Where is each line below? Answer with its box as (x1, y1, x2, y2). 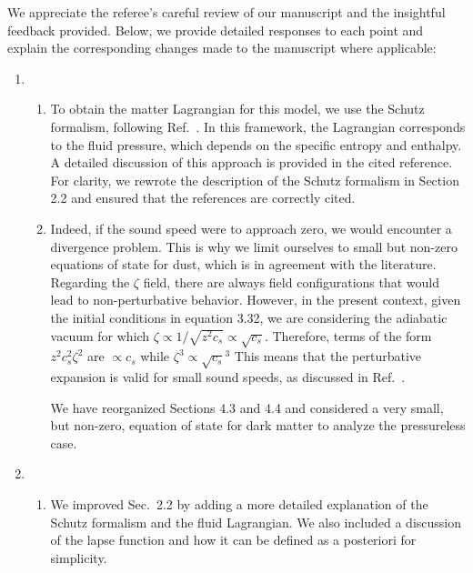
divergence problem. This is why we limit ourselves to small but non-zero (50, 236, 458, 256)
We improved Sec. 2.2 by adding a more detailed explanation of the (50, 495, 428, 513)
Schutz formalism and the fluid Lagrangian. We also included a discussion (50, 512, 462, 531)
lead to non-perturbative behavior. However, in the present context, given (50, 290, 461, 309)
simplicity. (50, 548, 107, 567)
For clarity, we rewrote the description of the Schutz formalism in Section (50, 170, 459, 189)
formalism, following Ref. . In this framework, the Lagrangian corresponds (50, 116, 466, 136)
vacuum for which (50, 326, 150, 345)
